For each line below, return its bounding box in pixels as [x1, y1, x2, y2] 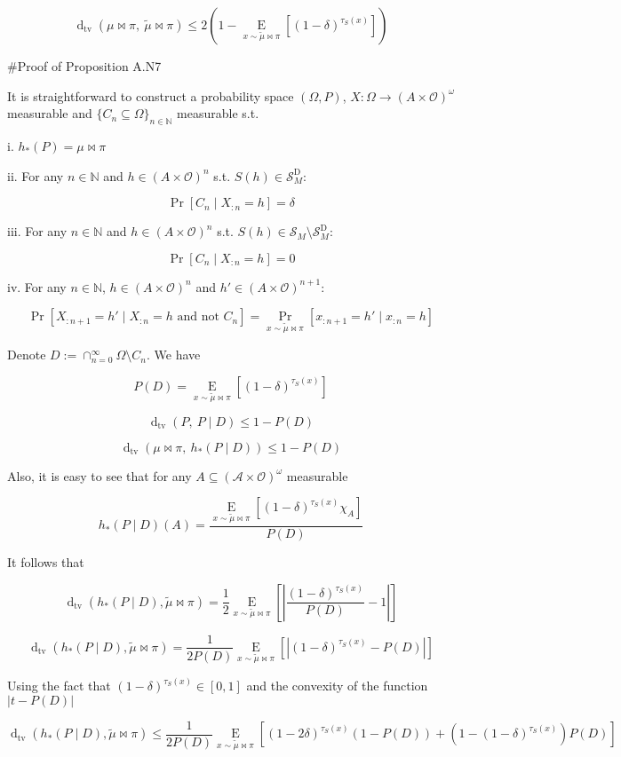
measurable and [7, 104, 92, 122]
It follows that [7, 552, 84, 571]
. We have [146, 345, 201, 364]
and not [177, 311, 219, 324]
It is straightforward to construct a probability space [7, 86, 294, 105]
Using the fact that [7, 676, 111, 695]
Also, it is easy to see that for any [7, 466, 192, 485]
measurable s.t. [177, 104, 259, 122]
